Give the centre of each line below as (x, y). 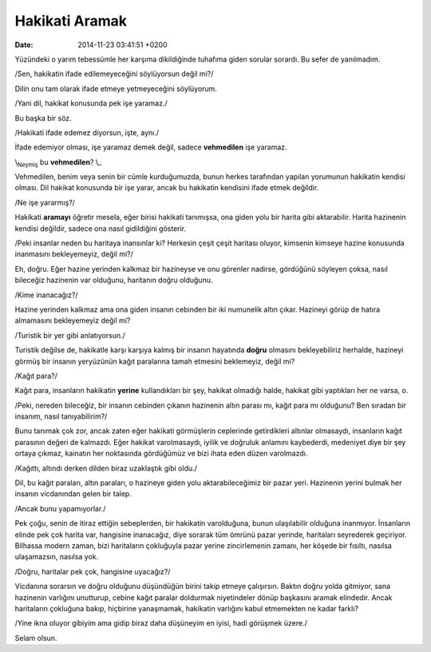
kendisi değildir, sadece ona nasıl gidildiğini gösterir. (101, 229)
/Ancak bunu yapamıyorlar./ (60, 508)
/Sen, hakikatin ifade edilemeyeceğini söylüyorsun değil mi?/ (114, 74)
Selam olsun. (36, 638)
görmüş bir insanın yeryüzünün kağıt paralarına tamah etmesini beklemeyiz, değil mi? (155, 361)
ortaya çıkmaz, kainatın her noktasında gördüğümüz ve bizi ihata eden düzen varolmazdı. (161, 453)
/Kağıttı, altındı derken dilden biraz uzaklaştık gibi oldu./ (106, 468)
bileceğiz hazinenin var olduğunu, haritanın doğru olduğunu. (114, 280)
